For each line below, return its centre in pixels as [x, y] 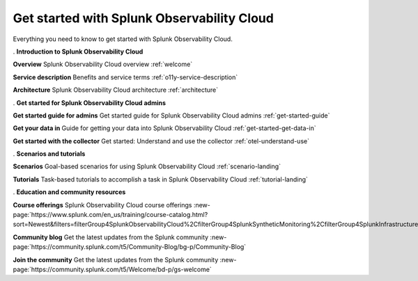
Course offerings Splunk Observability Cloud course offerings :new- [111, 204]
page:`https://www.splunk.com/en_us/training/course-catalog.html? [110, 215]
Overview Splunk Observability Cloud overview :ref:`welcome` [103, 64]
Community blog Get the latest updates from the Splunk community [111, 237]
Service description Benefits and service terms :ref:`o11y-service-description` [125, 77]
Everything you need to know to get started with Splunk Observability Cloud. [123, 39]
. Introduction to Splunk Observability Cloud [78, 51]
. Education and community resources [69, 192]
